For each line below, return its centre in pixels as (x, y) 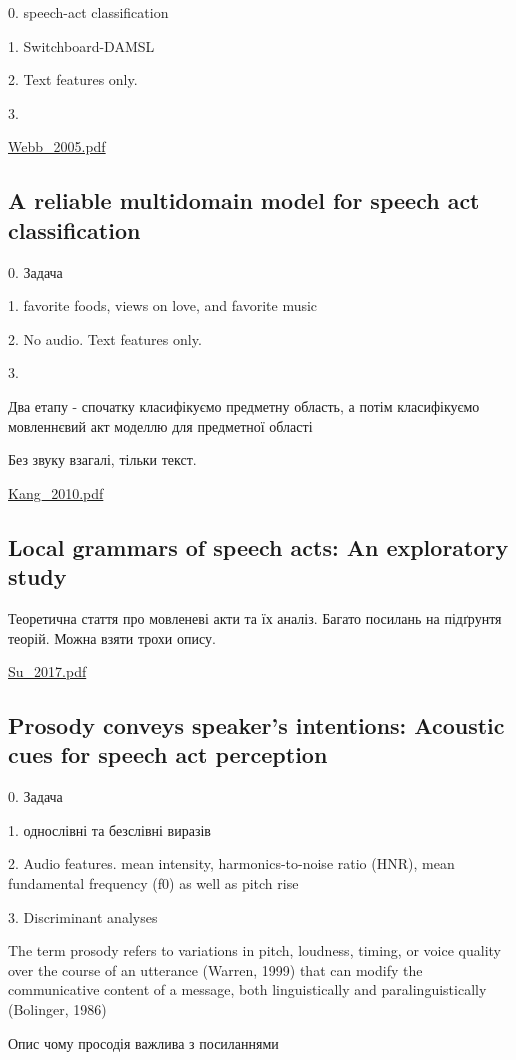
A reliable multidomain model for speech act (244, 200)
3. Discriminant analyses (83, 916)
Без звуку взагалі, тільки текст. (102, 459)
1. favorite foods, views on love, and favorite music (163, 305)
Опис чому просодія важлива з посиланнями (143, 1042)
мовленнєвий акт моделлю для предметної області (160, 425)
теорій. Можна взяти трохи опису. (112, 637)
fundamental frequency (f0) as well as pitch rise (153, 883)
